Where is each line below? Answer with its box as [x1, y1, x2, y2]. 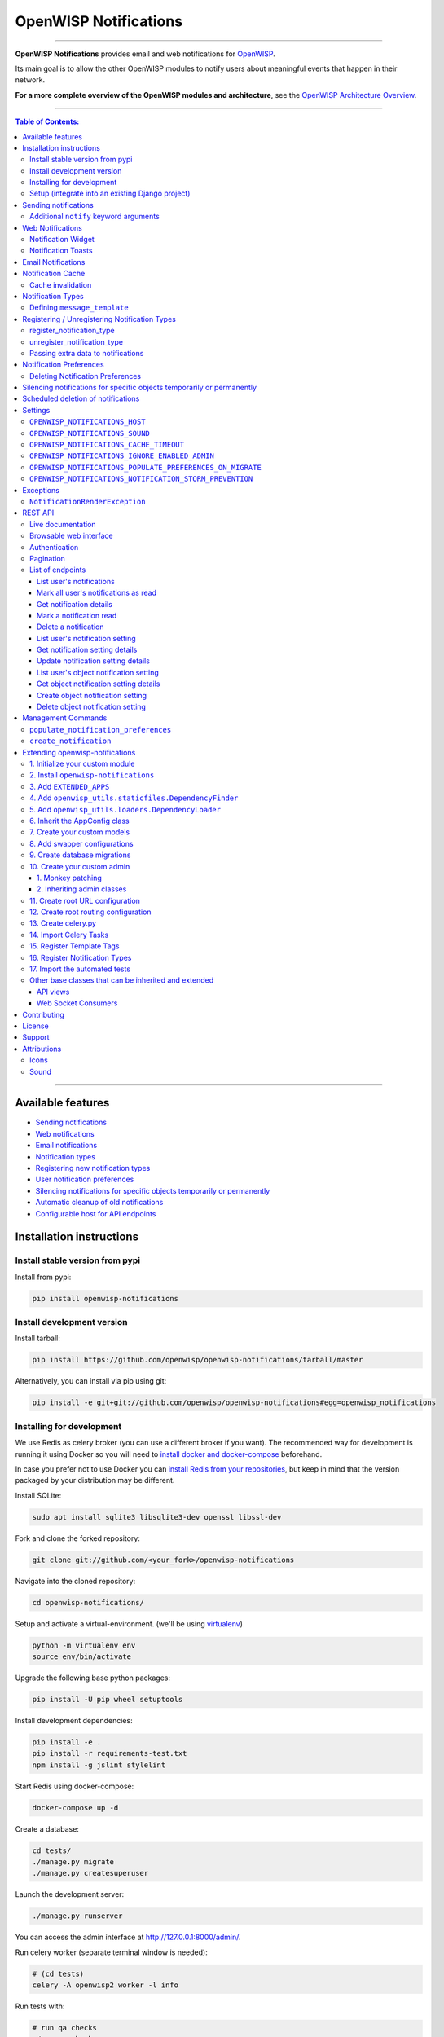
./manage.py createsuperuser [32, 1868, 149, 1878]
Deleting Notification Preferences [29, 371, 142, 381]
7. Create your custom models [29, 827, 130, 837]
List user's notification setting [37, 633, 136, 643]
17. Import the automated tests [29, 964, 130, 974]
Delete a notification [37, 622, 105, 631]
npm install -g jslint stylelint [32, 1760, 166, 1770]
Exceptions [22, 485, 60, 495]
